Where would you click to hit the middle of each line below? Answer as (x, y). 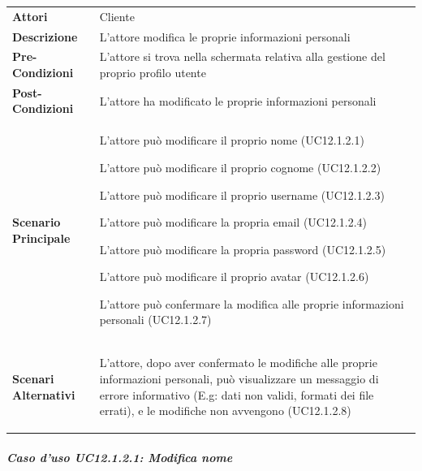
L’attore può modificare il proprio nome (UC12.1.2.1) (232, 140)
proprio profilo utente (153, 73)
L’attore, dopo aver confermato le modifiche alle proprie (238, 363)
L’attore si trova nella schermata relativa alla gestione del (242, 56)
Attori (30, 16)
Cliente (117, 16)
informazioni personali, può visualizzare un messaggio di (239, 378)
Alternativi (44, 394)
